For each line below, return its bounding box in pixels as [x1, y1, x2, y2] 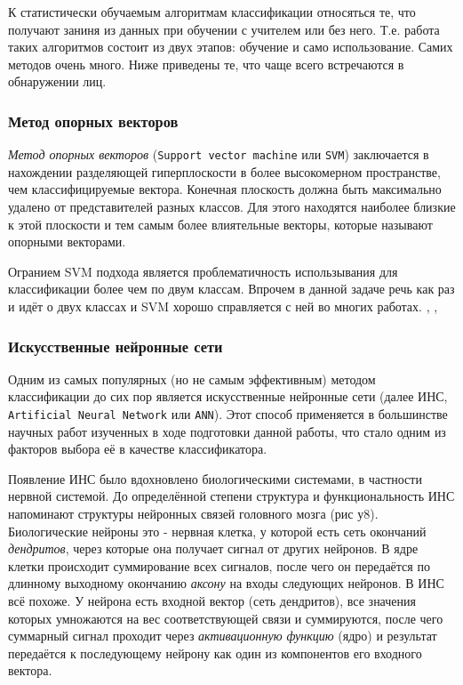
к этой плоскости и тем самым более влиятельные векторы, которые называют [8, 214, 433, 233]
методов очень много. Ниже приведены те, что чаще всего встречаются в [8, 54, 404, 73]
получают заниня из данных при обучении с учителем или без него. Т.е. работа [8, 20, 440, 38]
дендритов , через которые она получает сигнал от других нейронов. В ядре [8, 539, 419, 558]
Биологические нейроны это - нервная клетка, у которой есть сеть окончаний [8, 521, 427, 540]
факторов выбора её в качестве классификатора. [8, 439, 267, 458]
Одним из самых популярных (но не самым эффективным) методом [8, 369, 376, 388]
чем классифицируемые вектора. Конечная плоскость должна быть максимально [8, 180, 442, 198]
